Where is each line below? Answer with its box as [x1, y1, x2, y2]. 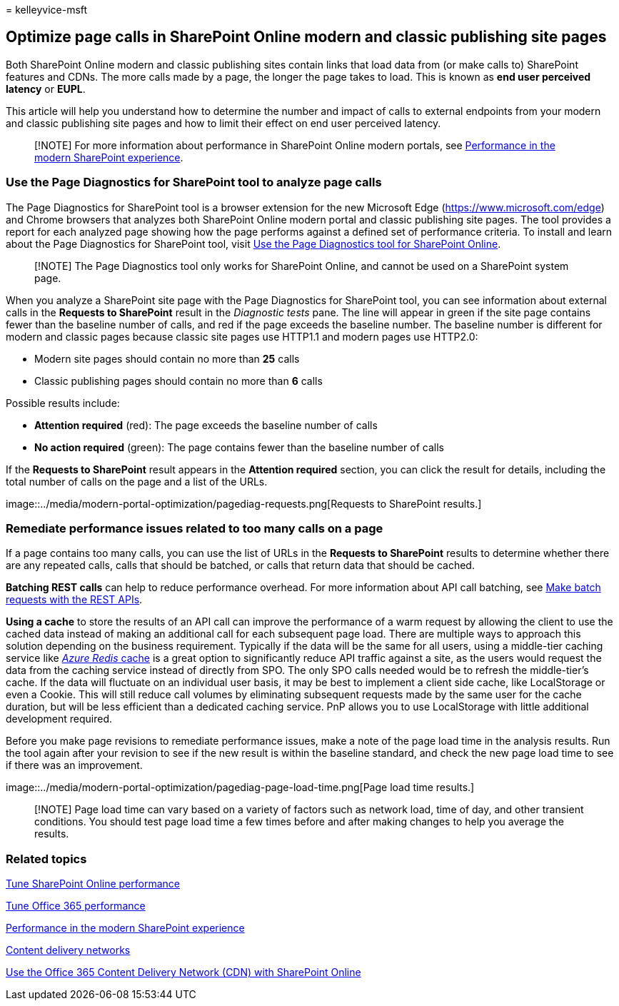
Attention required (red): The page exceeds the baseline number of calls [34, 418, 378, 431]
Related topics [6, 851, 87, 866]
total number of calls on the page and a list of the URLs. [6, 475, 268, 488]
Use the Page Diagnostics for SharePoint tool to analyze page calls [6, 175, 382, 190]
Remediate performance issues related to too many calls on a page [6, 520, 383, 535]
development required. [6, 713, 113, 725]
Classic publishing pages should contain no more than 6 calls [34, 374, 323, 387]
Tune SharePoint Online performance [6, 877, 180, 890]
